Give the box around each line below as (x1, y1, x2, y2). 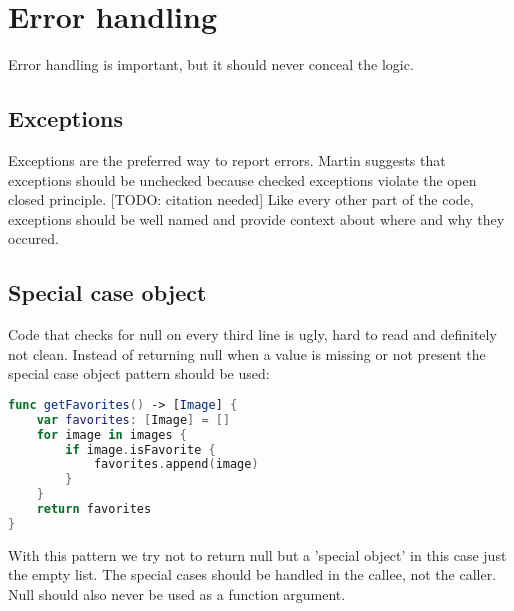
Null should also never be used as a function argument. (8, 583, 346, 604)
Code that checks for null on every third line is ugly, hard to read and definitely (8, 324, 497, 345)
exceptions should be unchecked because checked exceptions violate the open (8, 169, 477, 190)
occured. (8, 228, 59, 249)
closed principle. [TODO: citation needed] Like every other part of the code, (8, 189, 474, 210)
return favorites (36, 502, 152, 516)
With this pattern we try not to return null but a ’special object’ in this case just (8, 544, 507, 565)
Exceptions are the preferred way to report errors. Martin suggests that (8, 149, 446, 170)
